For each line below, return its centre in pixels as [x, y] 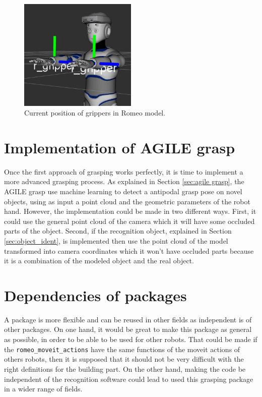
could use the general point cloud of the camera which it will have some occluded [129, 221]
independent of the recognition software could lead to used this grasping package [129, 379]
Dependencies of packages [95, 295]
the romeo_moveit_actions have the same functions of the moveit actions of [122, 349]
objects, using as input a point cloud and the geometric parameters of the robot [127, 201]
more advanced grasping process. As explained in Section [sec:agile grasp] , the [124, 181]
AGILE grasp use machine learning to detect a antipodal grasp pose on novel [123, 191]
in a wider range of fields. [43, 389]
